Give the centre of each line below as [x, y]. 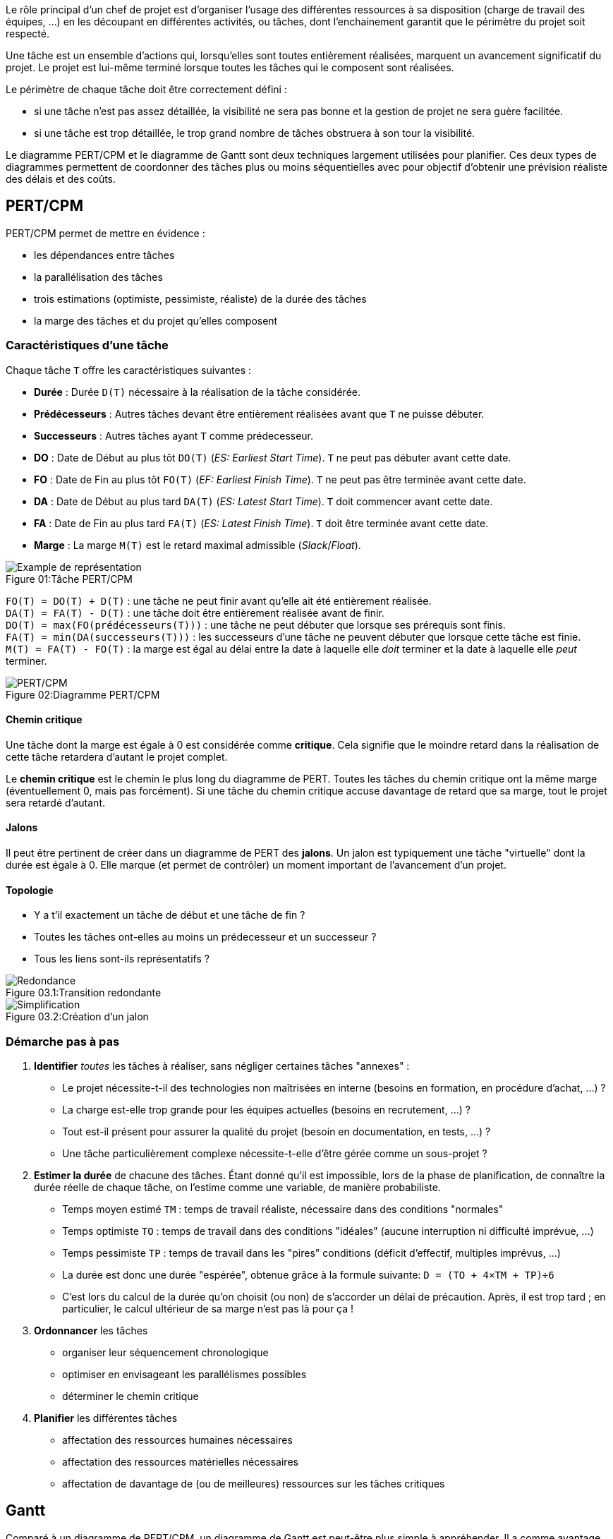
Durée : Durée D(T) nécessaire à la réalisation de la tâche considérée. [198, 392]
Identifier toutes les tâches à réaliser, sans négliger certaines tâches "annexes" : [222, 1066]
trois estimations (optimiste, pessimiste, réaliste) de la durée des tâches [200, 298]
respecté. [28, 34]
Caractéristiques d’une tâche [87, 345]
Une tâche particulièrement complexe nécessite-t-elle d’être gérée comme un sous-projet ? [275, 1153]
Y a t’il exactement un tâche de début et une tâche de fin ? [170, 915]
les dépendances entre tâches [104, 255]
